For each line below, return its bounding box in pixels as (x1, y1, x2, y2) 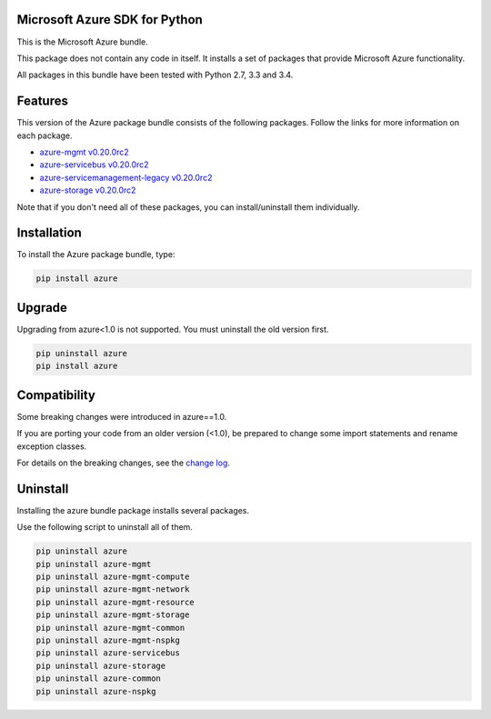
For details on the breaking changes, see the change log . (16, 457, 231, 468)
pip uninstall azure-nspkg (35, 686, 156, 696)
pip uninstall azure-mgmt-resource (35, 596, 195, 607)
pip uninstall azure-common (35, 674, 161, 684)
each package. (16, 130, 73, 141)
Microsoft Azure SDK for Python (16, 12, 204, 27)
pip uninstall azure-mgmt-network (35, 584, 190, 594)
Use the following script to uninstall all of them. (16, 522, 193, 533)
